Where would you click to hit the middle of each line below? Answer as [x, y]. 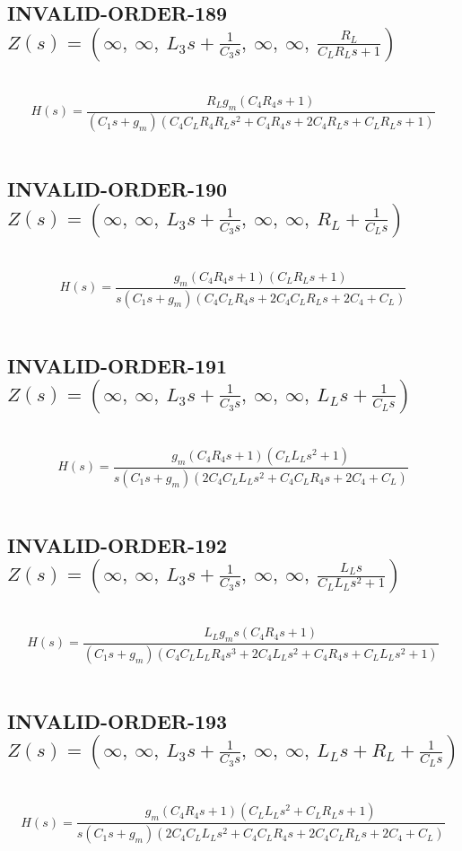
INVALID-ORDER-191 [118, 365]
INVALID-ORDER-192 [118, 544]
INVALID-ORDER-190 [118, 189]
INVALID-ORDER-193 [118, 720]
